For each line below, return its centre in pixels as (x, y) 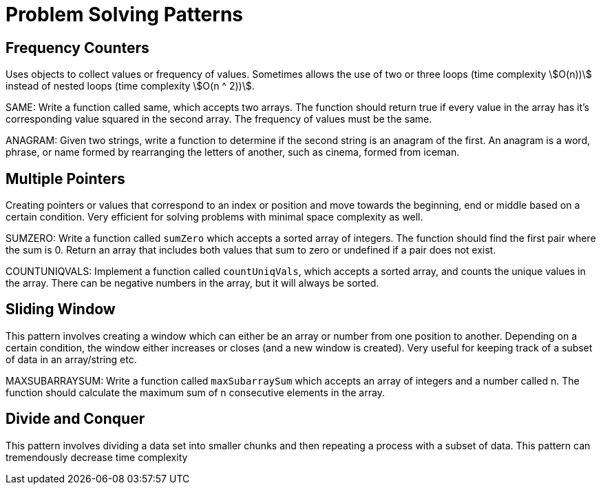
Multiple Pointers (65, 178)
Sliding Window (61, 309)
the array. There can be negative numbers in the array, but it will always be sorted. (192, 283)
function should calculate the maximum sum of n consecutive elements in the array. (195, 392)
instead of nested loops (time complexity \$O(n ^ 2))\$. (130, 86)
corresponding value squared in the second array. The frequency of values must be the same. (219, 119)
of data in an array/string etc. (71, 359)
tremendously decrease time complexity (97, 457)
